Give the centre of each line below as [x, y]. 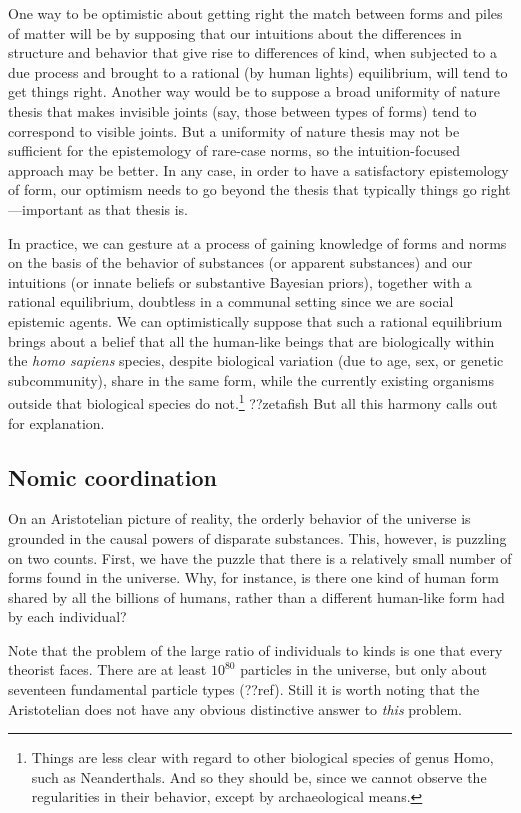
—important [46, 208]
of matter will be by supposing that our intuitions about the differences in [235, 32]
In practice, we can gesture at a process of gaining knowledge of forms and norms [257, 242]
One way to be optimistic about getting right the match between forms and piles [255, 13]
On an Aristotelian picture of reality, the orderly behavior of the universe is [239, 518]
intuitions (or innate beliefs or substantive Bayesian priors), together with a [240, 281]
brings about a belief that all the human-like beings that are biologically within [251, 340]
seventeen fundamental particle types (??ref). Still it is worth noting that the [244, 689]
